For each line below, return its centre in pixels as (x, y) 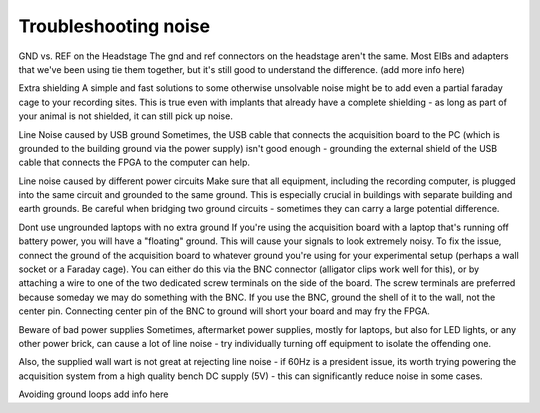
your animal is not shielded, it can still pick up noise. (126, 116)
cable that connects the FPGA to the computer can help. (134, 162)
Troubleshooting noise (114, 26)
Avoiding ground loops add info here (93, 394)
